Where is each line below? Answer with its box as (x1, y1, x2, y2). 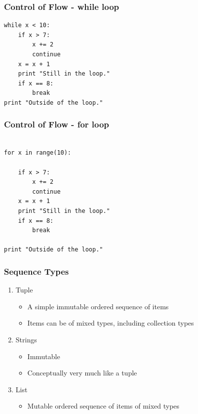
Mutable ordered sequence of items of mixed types (27, 401, 180, 411)
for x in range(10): (4, 149, 72, 157)
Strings (15, 334, 37, 344)
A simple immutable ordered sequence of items (27, 301, 169, 311)
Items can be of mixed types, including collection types (27, 318, 194, 328)
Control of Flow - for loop (4, 118, 109, 130)
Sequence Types (4, 265, 69, 277)
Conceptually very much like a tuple (27, 368, 137, 378)
